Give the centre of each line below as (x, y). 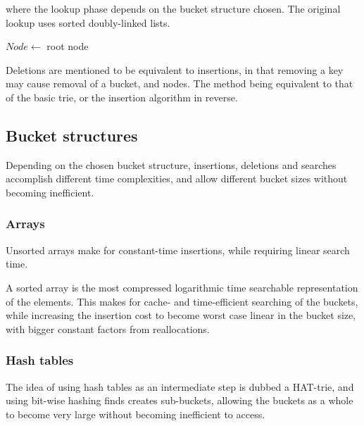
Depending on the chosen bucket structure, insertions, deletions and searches (171, 164)
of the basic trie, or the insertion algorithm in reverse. (122, 97)
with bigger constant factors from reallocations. (108, 328)
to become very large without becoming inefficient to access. (136, 414)
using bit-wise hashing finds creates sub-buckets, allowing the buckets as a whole (180, 400)
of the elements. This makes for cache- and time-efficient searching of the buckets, (182, 301)
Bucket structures (72, 135)
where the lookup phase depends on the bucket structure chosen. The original (173, 8)
